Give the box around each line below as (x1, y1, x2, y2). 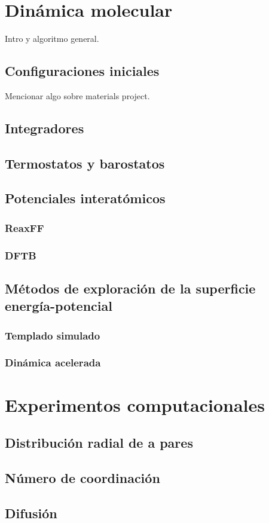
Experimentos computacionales (5, 392, 265, 417)
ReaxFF (5, 220, 44, 235)
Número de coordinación (5, 468, 160, 487)
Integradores (5, 118, 84, 137)
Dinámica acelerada (5, 355, 101, 370)
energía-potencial (5, 296, 112, 315)
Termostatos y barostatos (5, 154, 165, 172)
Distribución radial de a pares (5, 433, 193, 452)
